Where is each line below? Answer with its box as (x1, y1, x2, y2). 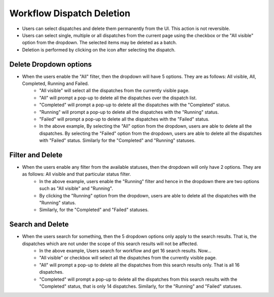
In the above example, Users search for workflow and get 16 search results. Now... (39, 248, 212, 254)
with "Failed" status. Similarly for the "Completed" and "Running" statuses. (39, 137, 196, 143)
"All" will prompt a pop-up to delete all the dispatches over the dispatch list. (39, 95, 197, 101)
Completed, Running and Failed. (22, 80, 89, 86)
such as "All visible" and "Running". (39, 186, 113, 192)
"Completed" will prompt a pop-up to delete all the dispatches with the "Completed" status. (39, 102, 230, 108)
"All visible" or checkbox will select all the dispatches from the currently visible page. (39, 255, 217, 261)
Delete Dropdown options (9, 60, 92, 69)
